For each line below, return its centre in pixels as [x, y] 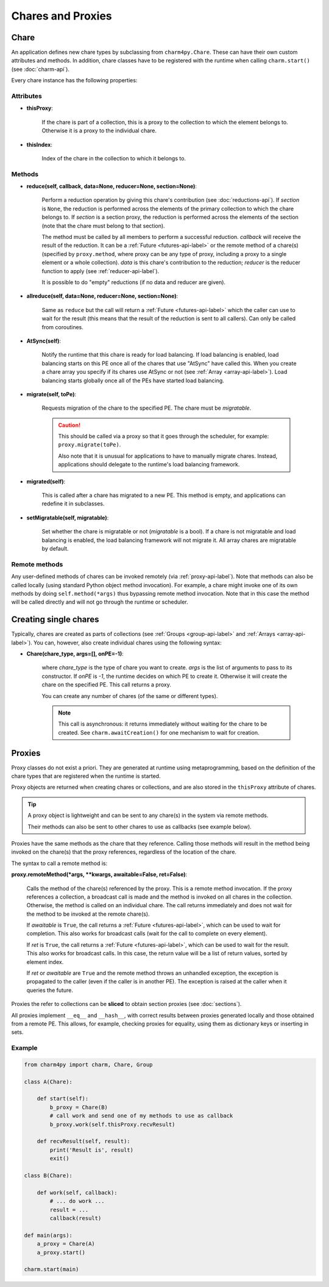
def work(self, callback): [77, 1193]
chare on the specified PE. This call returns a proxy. [107, 685]
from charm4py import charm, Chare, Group [88, 1064]
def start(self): [63, 1099]
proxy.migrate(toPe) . [90, 444]
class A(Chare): [48, 1082]
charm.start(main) [51, 1269]
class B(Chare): [48, 1176]
